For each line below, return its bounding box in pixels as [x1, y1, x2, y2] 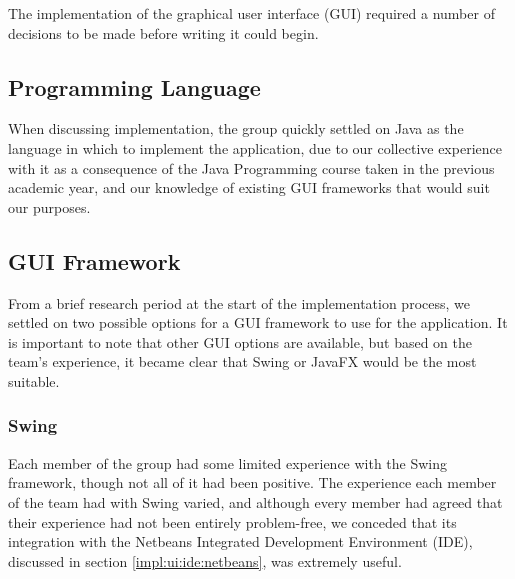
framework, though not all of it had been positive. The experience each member [8, 472, 497, 493]
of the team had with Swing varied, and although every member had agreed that [8, 491, 503, 512]
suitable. [8, 370, 60, 391]
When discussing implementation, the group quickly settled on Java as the [8, 118, 464, 139]
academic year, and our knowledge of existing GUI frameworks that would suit [8, 177, 490, 198]
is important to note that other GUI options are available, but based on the [8, 331, 473, 352]
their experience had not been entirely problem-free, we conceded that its [8, 511, 457, 532]
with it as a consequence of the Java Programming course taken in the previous [8, 157, 495, 178]
